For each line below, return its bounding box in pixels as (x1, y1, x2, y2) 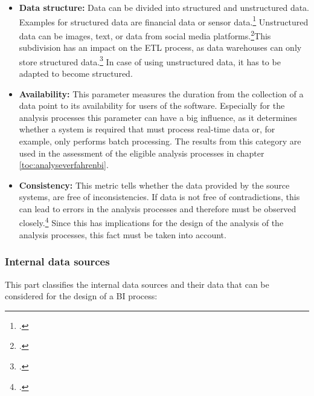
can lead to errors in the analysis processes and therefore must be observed (19, 202, 296, 215)
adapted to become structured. (19, 67, 133, 79)
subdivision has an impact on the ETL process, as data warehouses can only (19, 41, 302, 54)
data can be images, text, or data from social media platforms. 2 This (19, 27, 271, 42)
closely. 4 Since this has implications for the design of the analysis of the (19, 215, 284, 229)
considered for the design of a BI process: (5, 290, 158, 302)
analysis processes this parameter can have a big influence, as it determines (19, 111, 297, 123)
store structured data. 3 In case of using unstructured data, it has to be (19, 53, 281, 68)
